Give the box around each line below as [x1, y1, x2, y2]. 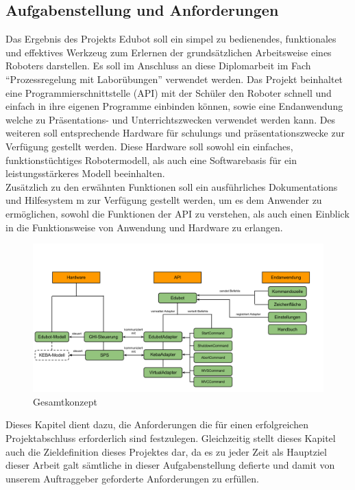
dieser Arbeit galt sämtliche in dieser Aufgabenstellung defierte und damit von [5, 458, 335, 472]
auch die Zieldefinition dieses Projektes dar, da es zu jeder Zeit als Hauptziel [5, 444, 327, 458]
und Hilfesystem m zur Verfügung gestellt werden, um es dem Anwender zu [5, 193, 322, 207]
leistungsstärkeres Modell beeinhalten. [5, 166, 165, 180]
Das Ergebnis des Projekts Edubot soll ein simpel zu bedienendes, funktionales [5, 32, 336, 46]
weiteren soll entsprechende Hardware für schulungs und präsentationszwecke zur [5, 126, 345, 140]
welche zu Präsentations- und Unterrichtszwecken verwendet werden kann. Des [5, 112, 336, 126]
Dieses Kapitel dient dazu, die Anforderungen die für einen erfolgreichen [5, 417, 308, 432]
